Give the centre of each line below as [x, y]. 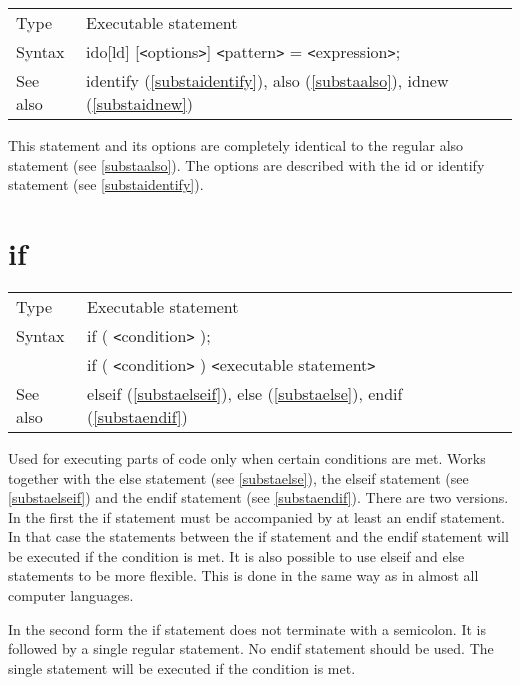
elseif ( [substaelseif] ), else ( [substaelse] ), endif [245, 393]
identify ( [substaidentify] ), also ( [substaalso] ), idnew [267, 80]
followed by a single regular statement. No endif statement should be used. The [251, 648]
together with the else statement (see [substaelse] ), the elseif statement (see [238, 477]
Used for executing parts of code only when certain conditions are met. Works [247, 457]
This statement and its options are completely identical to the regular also [236, 145]
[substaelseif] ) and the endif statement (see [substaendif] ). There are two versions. [258, 497]
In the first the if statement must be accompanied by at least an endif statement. [256, 516]
